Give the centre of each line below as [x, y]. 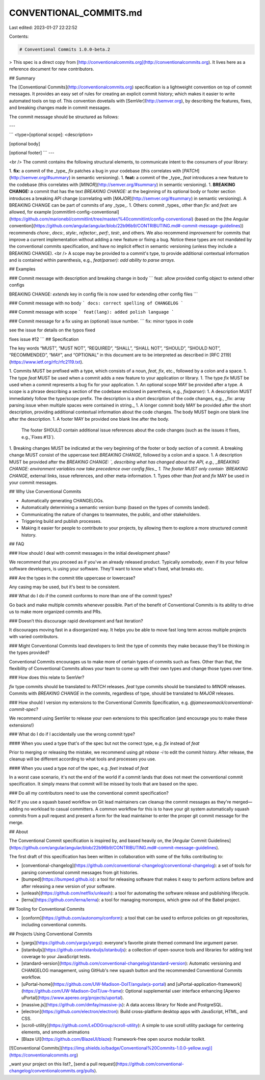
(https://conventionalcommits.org [43, 1055]
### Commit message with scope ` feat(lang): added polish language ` [92, 312]
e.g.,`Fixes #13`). [38, 437]
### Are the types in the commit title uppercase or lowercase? [72, 578]
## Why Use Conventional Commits [45, 491]
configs [17, 285]
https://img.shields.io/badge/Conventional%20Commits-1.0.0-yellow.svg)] [137, 1048]
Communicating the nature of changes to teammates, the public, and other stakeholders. [111, 514]
